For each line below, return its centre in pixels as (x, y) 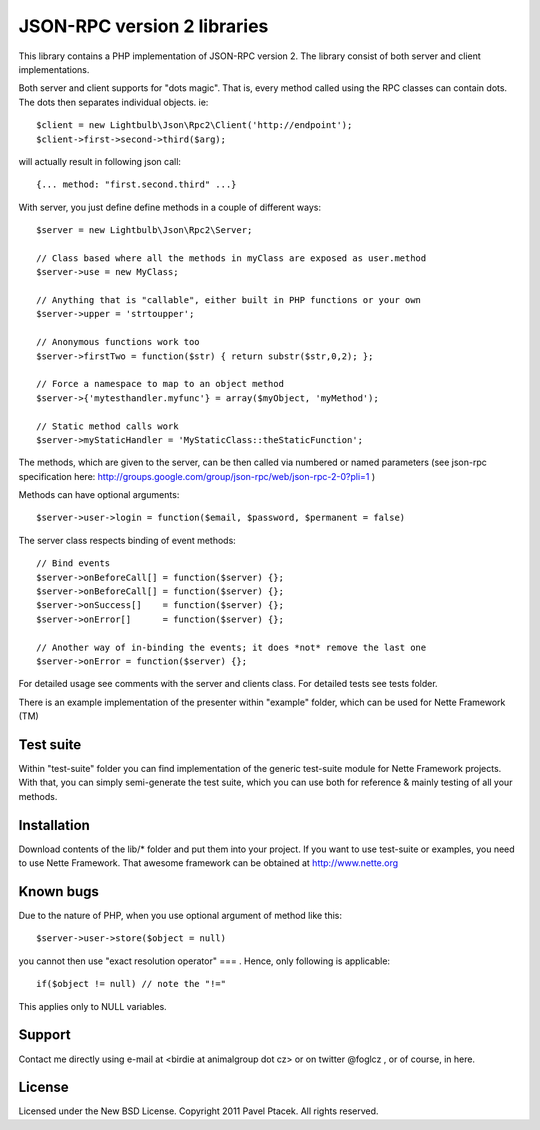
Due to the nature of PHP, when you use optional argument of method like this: (180, 916)
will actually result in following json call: (100, 161)
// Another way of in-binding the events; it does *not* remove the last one (231, 647)
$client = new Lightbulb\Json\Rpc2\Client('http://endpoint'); (194, 125)
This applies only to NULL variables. (92, 1006)
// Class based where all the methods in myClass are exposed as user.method (231, 258)
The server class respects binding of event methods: (127, 540)
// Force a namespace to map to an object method (160, 384)
